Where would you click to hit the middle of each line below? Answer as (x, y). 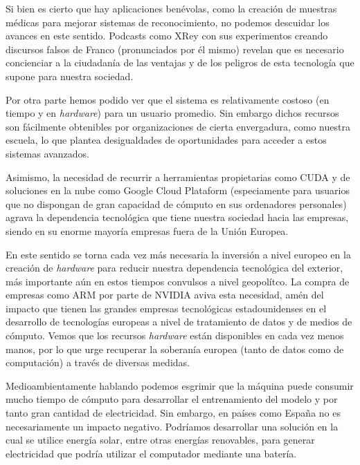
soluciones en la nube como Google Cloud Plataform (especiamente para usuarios (178, 190)
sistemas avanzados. (47, 153)
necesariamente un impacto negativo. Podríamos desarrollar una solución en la (172, 426)
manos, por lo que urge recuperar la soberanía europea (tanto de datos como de (175, 349)
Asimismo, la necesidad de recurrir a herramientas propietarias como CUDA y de (178, 177)
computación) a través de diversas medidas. (98, 362)
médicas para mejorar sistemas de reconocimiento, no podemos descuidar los (168, 22)
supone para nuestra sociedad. (70, 76)
